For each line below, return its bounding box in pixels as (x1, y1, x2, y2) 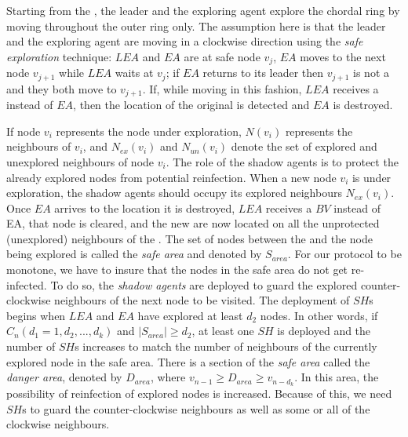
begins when (6, 307, 66, 323)
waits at (115, 64, 154, 81)
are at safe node (184, 48, 260, 64)
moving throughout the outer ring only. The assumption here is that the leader (6, 17, 386, 34)
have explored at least (137, 307, 243, 323)
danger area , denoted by (6, 369, 122, 385)
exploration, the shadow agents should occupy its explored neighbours (6, 184, 342, 201)
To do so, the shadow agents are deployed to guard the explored (50, 276, 358, 293)
